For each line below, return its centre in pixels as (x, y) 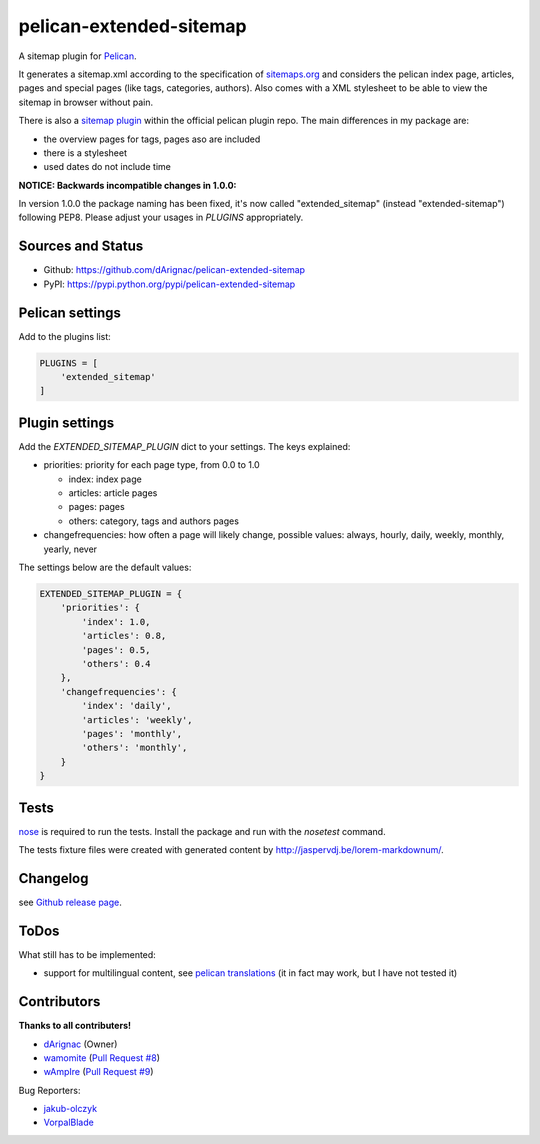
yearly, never (70, 549)
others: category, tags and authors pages (154, 521)
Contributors (59, 1001)
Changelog (53, 878)
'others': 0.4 (116, 663)
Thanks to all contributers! (75, 1026)
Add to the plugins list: (65, 336)
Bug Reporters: (49, 1090)
